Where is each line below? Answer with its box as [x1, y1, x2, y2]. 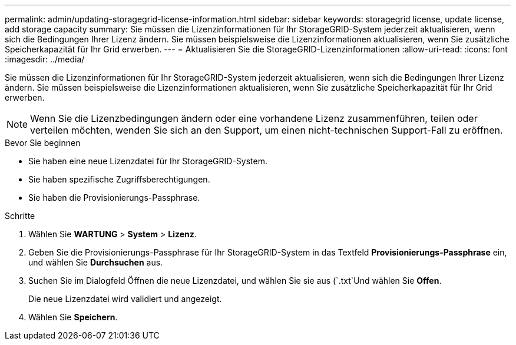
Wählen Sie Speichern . [28, 312, 118, 322]
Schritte [5, 211, 35, 221]
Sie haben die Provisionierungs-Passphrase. [28, 193, 200, 203]
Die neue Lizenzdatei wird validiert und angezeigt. [28, 294, 222, 304]
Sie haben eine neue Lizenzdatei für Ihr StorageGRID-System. [28, 156, 267, 166]
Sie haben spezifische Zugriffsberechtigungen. [28, 174, 210, 184]
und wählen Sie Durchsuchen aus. [28, 257, 163, 267]
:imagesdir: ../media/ [5, 54, 85, 64]
